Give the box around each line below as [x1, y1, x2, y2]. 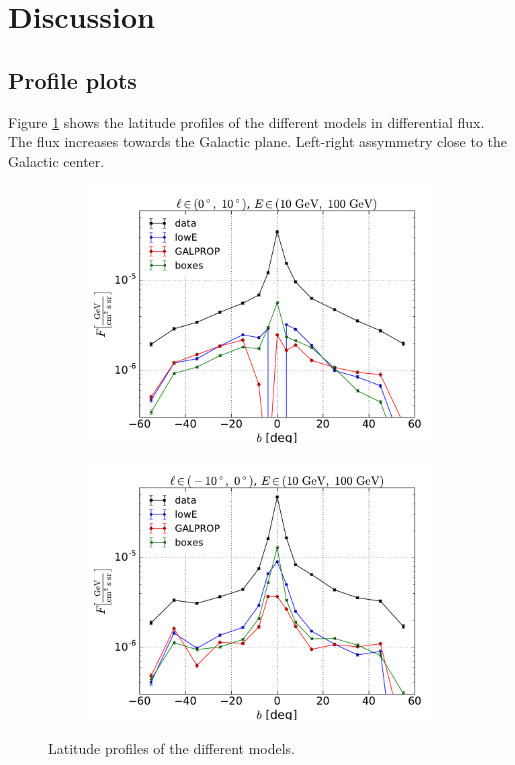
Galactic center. [8, 150, 105, 171]
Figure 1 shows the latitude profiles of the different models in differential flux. [8, 111, 485, 132]
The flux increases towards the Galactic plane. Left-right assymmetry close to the [8, 131, 508, 152]
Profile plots [8, 64, 137, 95]
